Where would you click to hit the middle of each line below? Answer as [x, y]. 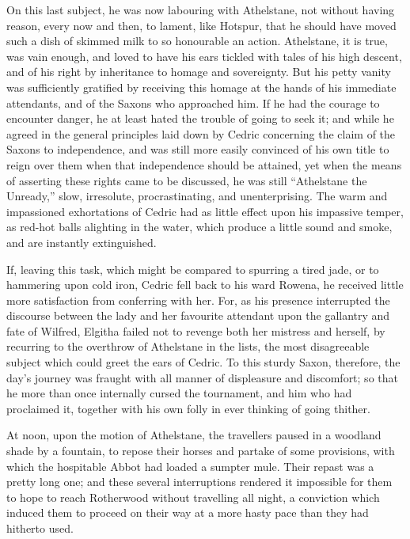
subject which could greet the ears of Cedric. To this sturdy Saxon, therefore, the [203, 362]
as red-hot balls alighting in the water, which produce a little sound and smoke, [199, 227]
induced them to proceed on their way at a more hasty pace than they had [188, 512]
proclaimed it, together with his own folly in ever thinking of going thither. [188, 408]
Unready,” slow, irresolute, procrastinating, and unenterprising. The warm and [197, 196]
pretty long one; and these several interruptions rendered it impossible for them [199, 482]
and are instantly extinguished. [82, 242]
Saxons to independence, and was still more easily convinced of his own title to [198, 149]
